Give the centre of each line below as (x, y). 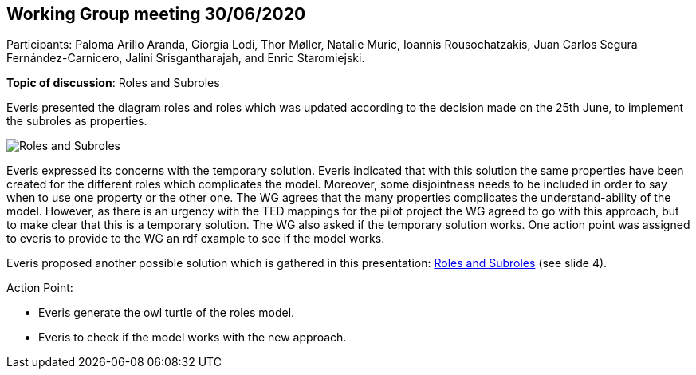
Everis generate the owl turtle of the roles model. (167, 313)
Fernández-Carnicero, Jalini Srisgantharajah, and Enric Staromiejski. (186, 58)
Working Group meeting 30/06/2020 (156, 14)
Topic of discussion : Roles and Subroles (113, 83)
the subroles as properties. (77, 121)
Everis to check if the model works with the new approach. (193, 337)
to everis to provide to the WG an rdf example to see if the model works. (196, 239)
